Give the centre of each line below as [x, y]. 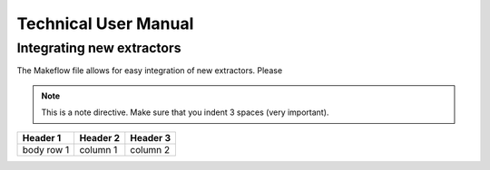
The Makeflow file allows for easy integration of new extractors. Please [150, 71]
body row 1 [46, 149]
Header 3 [151, 137]
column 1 [98, 149]
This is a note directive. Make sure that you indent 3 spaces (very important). [185, 112]
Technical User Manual [105, 24]
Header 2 [100, 137]
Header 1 [42, 137]
